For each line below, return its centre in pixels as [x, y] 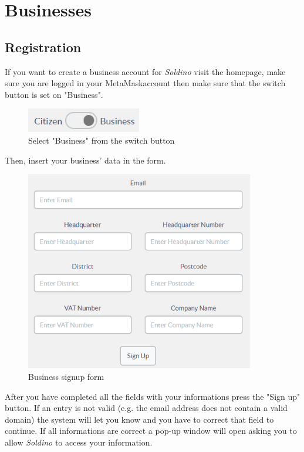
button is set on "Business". [54, 94]
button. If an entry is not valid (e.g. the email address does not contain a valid [146, 408]
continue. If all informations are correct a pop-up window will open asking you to [151, 431]
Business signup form [66, 376]
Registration [43, 47]
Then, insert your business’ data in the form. [85, 160]
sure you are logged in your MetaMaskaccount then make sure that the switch [145, 83]
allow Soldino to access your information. [79, 442]
